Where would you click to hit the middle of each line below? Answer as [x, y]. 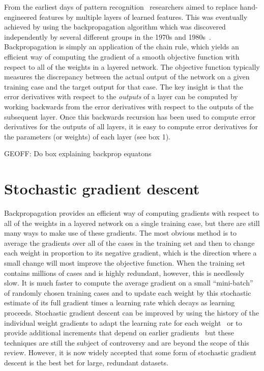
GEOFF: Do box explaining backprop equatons [78, 153]
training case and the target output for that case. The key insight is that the [124, 86]
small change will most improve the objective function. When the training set [125, 263]
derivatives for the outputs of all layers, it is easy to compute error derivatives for [131, 126]
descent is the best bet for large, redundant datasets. [86, 362]
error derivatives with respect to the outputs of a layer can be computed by [121, 96]
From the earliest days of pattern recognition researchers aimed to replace [121, 7]
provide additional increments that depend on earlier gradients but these [119, 333]
